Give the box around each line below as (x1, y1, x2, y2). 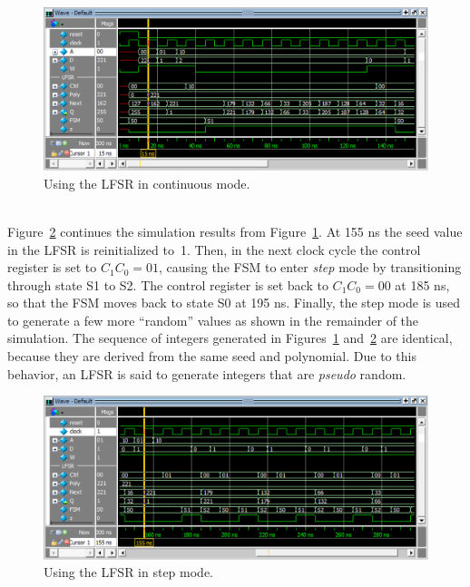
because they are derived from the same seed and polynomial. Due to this (7, 347, 416, 366)
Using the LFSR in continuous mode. (44, 173, 250, 192)
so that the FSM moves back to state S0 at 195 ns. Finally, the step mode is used (7, 293, 461, 312)
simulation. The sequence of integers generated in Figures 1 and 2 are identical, (7, 328, 453, 347)
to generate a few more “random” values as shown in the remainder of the (7, 310, 419, 329)
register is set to (7, 258, 97, 277)
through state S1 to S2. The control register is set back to (7, 275, 328, 294)
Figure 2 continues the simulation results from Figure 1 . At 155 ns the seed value (7, 221, 463, 240)
